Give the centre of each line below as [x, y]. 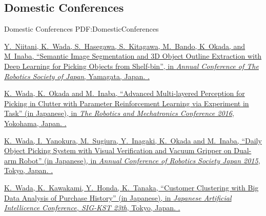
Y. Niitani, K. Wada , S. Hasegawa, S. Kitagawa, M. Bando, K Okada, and [125, 46]
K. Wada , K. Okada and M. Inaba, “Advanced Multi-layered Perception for [125, 93]
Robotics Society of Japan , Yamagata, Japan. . [77, 76]
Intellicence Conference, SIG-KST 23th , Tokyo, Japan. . [92, 208]
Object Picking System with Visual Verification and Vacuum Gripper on [118, 150]
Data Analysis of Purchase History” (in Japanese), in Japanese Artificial [118, 197]
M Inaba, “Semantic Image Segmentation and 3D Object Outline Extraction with [133, 56]
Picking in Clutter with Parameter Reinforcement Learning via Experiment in [127, 103]
